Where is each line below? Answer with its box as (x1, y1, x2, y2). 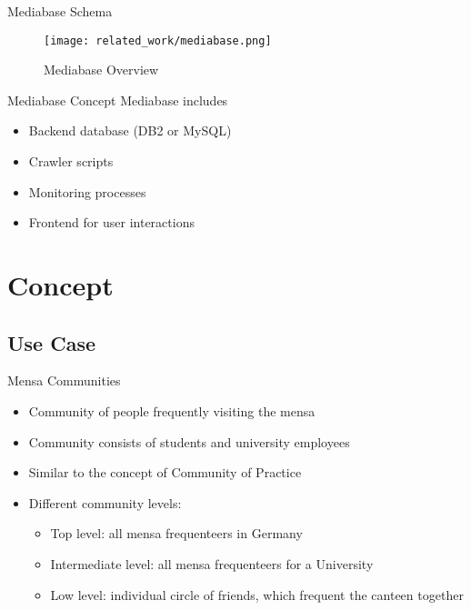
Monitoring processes (28, 182, 146, 201)
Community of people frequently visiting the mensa (28, 401, 316, 420)
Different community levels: (28, 493, 182, 512)
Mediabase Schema (7, 2, 113, 20)
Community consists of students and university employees (28, 432, 350, 451)
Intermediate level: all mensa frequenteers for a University (50, 554, 374, 573)
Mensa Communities (7, 371, 121, 390)
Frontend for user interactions (28, 213, 195, 232)
